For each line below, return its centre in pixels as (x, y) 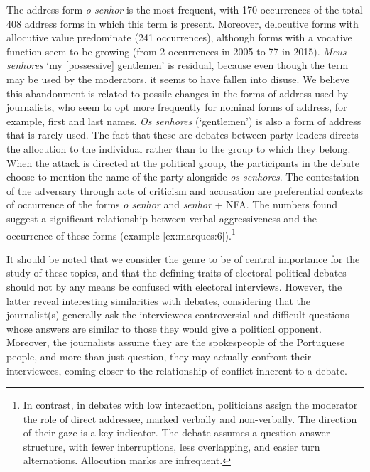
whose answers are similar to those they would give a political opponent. (164, 328)
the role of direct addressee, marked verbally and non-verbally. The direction (190, 418)
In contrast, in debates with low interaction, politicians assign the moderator (190, 405)
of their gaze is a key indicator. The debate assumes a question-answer (176, 433)
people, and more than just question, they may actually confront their (159, 356)
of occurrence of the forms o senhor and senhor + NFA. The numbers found (172, 204)
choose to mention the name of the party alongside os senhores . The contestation (183, 177)
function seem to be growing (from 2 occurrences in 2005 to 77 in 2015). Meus (176, 51)
